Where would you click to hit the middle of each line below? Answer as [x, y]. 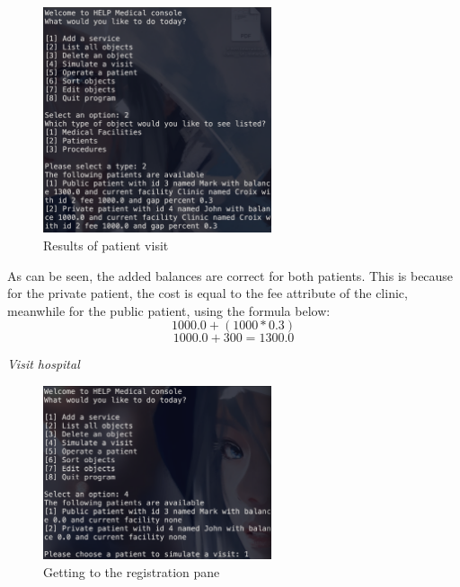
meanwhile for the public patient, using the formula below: [169, 310]
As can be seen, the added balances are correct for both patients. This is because [230, 275]
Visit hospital [44, 364]
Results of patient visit [106, 245]
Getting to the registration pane [132, 571]
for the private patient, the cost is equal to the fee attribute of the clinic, [208, 293]
